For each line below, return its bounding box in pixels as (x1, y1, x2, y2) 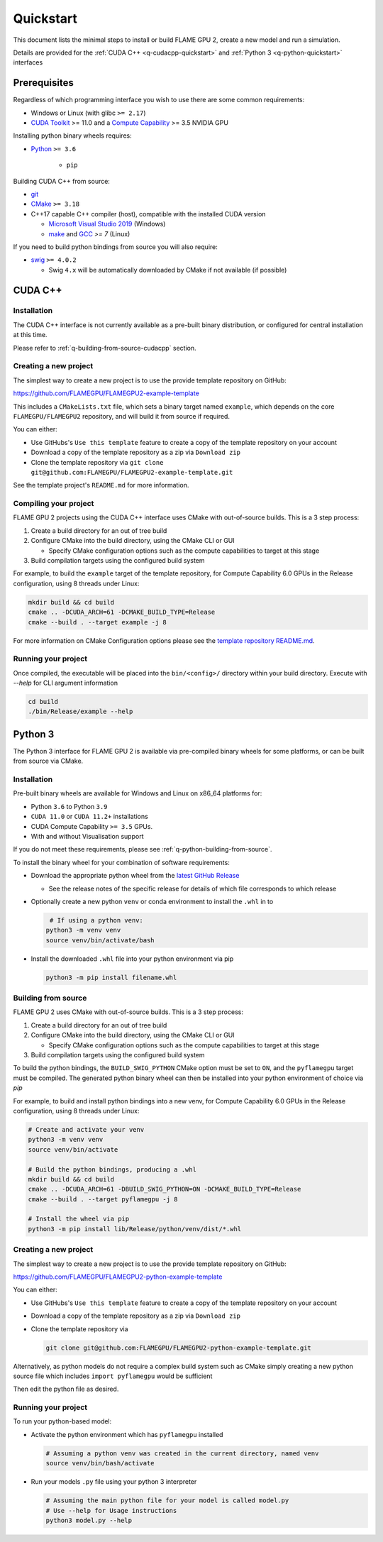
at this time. (13, 331, 48, 339)
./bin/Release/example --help (28, 707, 133, 716)
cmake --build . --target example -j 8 (28, 618, 167, 626)
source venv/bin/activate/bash (45, 936, 155, 944)
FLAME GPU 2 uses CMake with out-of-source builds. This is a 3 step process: (13, 1008, 244, 1016)
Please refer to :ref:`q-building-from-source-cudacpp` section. (13, 343, 196, 352)
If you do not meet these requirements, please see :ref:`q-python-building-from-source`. (13, 845, 272, 854)
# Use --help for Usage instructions (45, 1507, 177, 1514)
